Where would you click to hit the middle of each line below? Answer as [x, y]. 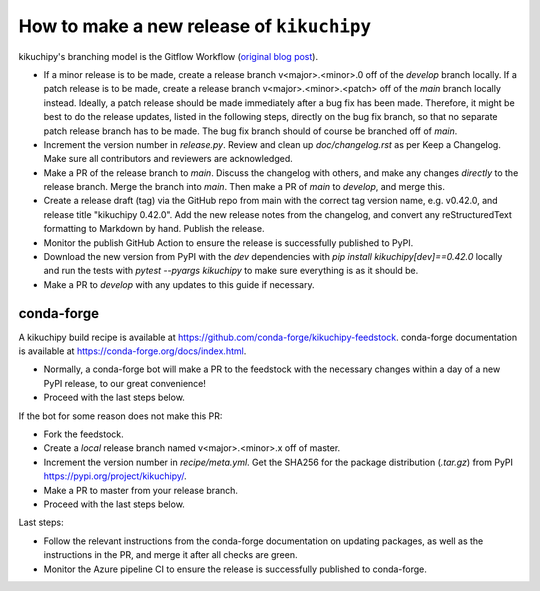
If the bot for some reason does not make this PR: [120, 416]
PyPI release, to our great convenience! [125, 383]
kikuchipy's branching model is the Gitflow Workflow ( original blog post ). [168, 56]
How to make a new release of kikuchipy [195, 26]
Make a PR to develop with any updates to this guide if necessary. [179, 284]
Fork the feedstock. [83, 434]
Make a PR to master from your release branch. [141, 490]
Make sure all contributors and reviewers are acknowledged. [168, 159]
